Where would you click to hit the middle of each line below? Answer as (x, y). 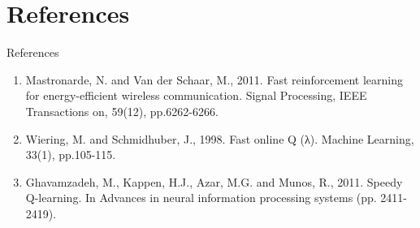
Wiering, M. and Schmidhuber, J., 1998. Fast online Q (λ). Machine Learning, (220, 138)
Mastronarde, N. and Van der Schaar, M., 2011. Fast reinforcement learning (214, 79)
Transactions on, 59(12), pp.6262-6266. (122, 111)
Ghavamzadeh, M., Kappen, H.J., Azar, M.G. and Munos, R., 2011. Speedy (214, 181)
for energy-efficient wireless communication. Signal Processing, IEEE (196, 95)
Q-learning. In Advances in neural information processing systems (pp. (201, 198)
